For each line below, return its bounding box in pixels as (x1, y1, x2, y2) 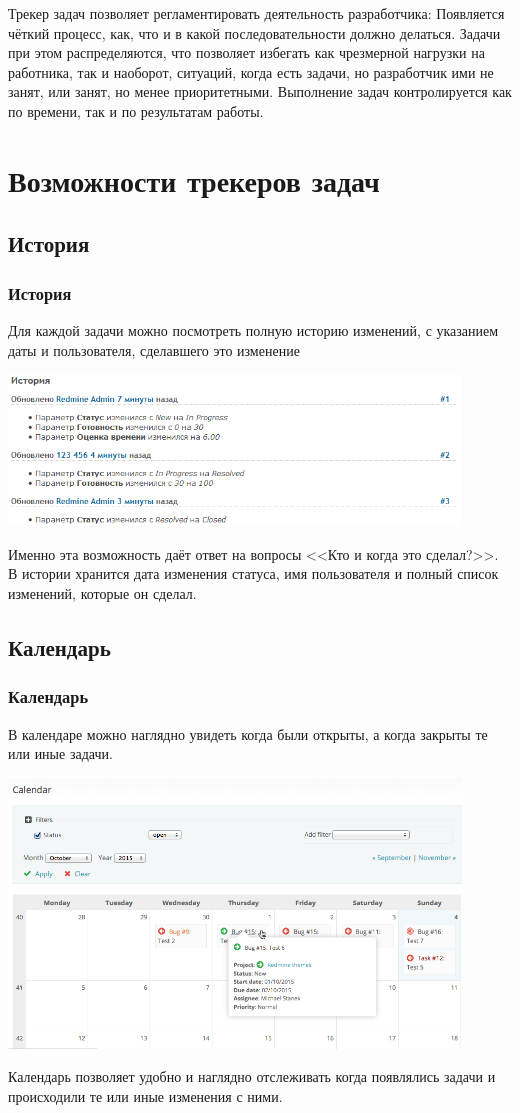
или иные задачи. (8, 743, 113, 764)
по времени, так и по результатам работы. (8, 100, 264, 121)
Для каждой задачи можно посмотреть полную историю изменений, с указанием (8, 319, 499, 340)
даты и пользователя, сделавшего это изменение (8, 339, 300, 360)
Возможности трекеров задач (8, 159, 380, 200)
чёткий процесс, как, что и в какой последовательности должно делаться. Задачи (8, 22, 501, 43)
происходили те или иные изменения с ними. (8, 1086, 283, 1107)
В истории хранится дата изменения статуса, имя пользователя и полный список (8, 563, 499, 584)
